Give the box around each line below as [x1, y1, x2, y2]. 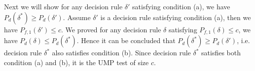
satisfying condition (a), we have [132, 1, 230, 11]
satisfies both [201, 47, 241, 58]
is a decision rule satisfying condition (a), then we [100, 12, 251, 22]
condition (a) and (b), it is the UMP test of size [4, 57, 149, 67]
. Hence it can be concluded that [76, 35, 176, 46]
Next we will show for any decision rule [4, 1, 123, 11]
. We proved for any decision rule [61, 24, 161, 34]
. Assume [63, 12, 91, 22]
